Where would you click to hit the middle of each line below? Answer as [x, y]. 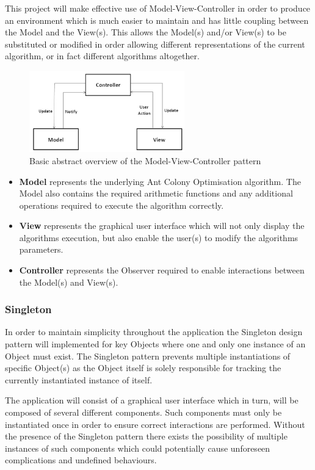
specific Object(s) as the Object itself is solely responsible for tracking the [143, 368]
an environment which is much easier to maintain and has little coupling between [157, 20]
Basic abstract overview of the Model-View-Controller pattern [145, 160]
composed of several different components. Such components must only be [143, 412]
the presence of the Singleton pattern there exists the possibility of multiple [146, 436]
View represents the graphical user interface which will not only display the [162, 226]
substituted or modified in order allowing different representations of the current [155, 44]
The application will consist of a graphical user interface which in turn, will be [152, 400]
